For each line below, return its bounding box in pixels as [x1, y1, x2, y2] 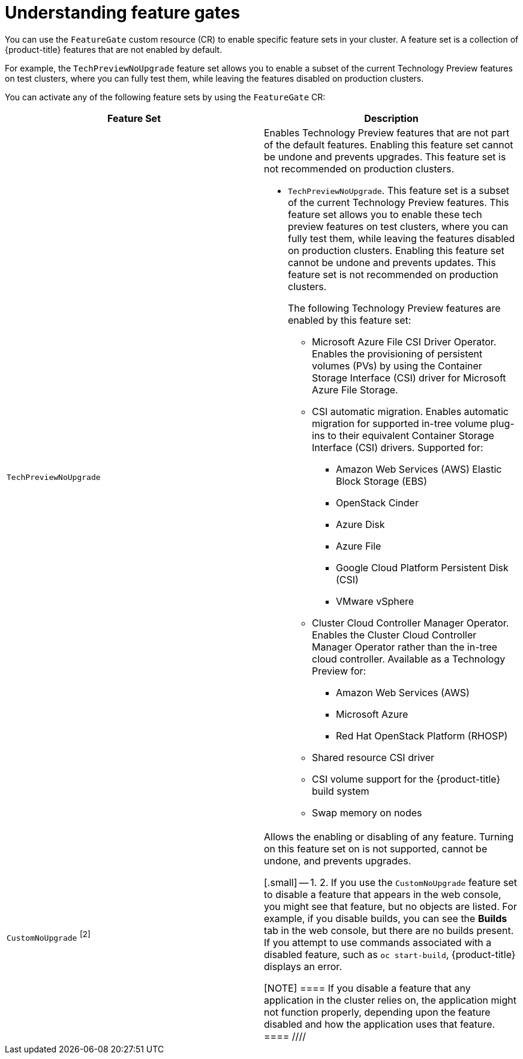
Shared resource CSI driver [312, 751, 435, 763]
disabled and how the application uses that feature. [264, 1018, 495, 1030]
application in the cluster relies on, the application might [264, 994, 516, 1006]
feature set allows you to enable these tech [288, 208, 482, 220]
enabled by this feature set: [288, 314, 411, 326]
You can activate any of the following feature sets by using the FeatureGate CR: [5, 91, 326, 102]
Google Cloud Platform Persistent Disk [336, 561, 509, 574]
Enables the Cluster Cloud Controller [312, 628, 477, 641]
